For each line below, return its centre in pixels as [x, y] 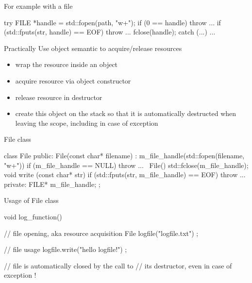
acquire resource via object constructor [73, 80]
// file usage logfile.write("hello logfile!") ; [66, 249]
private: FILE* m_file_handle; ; [52, 184]
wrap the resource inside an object [67, 64]
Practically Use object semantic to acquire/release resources [93, 48]
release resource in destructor [59, 97]
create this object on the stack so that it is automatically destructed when [126, 113]
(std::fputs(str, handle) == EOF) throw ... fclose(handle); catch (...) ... [110, 32]
